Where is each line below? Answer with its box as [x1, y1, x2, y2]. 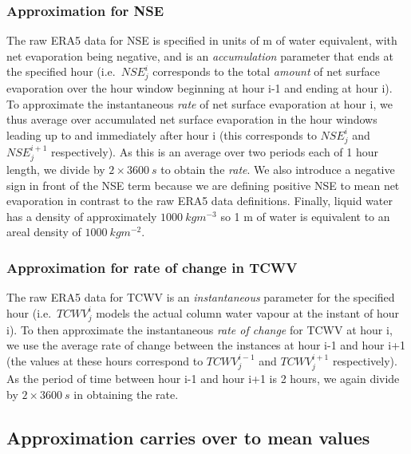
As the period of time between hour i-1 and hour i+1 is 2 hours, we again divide [6, 370, 400, 387]
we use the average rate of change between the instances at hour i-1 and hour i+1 [6, 337, 406, 353]
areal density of [6, 223, 81, 240]
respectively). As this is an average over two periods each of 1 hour [50, 143, 379, 160]
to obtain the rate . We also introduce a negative [160, 161, 395, 178]
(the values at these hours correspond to [6, 352, 204, 369]
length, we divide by [6, 161, 105, 178]
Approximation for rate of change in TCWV [6, 257, 298, 277]
